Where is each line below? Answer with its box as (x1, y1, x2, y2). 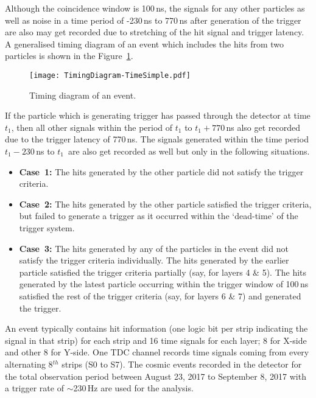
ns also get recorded (226, 120, 301, 133)
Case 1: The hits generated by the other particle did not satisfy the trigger (19, 165, 304, 178)
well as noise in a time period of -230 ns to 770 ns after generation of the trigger (5, 13, 301, 26)
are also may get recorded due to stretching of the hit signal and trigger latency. (5, 26, 304, 38)
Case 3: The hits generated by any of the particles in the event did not (19, 242, 289, 254)
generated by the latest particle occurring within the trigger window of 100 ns (19, 278, 309, 290)
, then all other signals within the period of (11, 120, 173, 133)
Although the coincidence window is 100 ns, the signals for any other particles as (5, 2, 305, 14)
